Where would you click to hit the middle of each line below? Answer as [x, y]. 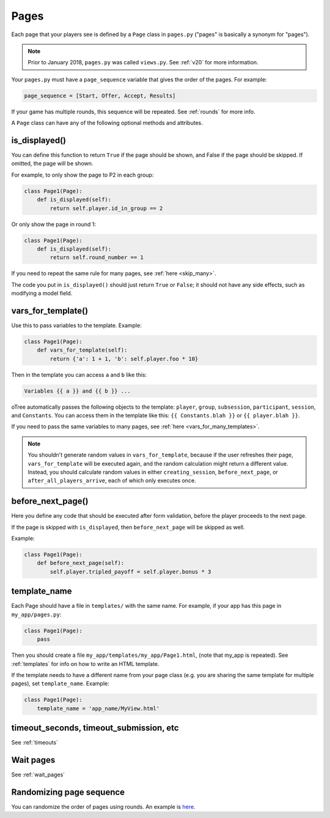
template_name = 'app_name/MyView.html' [98, 708]
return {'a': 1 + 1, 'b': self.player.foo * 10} [124, 359]
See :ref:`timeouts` [35, 743]
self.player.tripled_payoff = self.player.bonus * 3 [130, 572]
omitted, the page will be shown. [52, 164]
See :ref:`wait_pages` [38, 774]
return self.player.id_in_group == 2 [106, 208]
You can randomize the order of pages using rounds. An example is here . [103, 806]
